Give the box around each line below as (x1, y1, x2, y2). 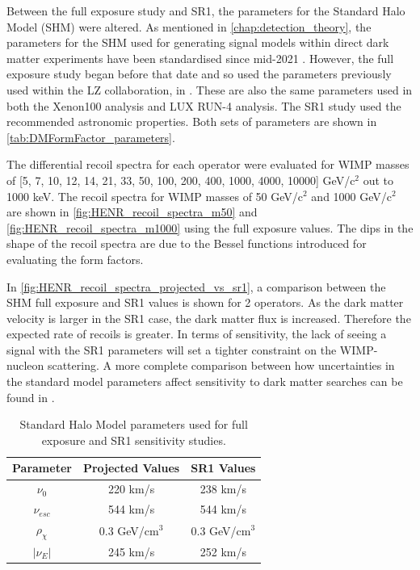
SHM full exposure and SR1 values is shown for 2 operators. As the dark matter (6, 294, 404, 311)
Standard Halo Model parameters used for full (19, 416, 248, 433)
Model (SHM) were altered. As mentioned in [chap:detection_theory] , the (6, 18, 372, 35)
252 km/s (199, 543, 246, 560)
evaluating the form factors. (6, 250, 144, 267)
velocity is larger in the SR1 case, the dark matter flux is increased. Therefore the (6, 309, 411, 326)
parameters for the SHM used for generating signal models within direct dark (6, 34, 389, 51)
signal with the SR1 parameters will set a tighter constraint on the (6, 341, 337, 358)
